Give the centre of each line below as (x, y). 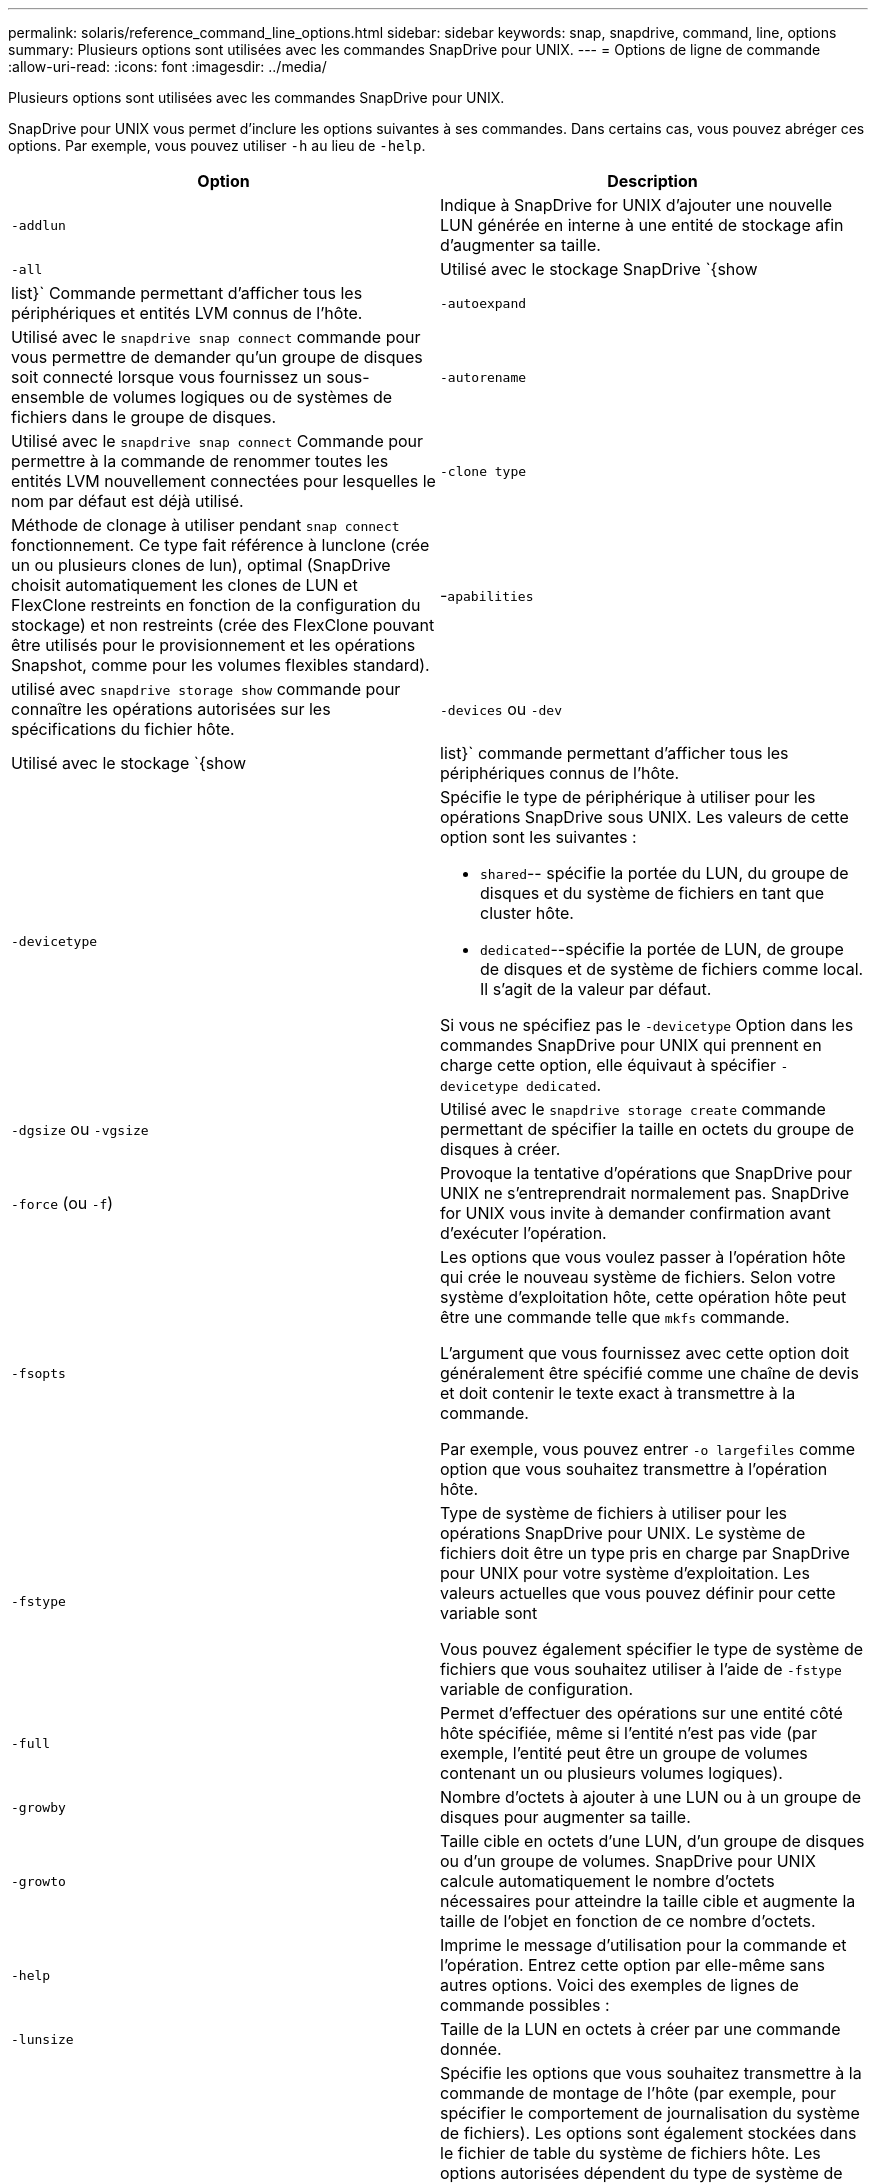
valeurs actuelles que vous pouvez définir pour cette (638, 1593)
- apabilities (487, 595)
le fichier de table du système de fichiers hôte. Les (630, 2153)
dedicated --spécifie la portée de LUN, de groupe (662, 949)
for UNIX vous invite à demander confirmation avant (635, 1213)
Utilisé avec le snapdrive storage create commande (633, 1109)
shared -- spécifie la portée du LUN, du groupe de (664, 873)
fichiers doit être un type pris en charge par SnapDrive (645, 1553)
